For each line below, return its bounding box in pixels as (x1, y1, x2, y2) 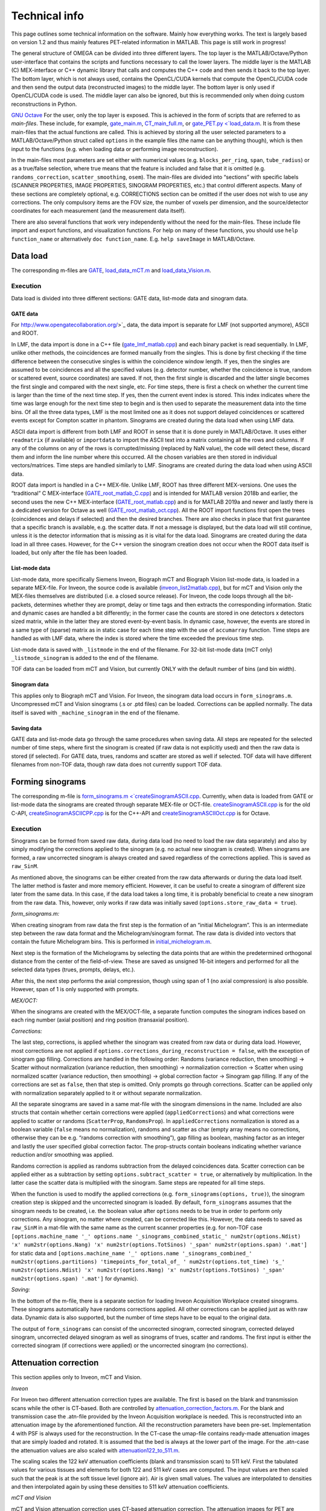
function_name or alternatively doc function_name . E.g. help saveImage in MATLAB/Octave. (11, 235, 256, 242)
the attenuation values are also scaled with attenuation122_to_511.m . (11, 1446, 181, 1454)
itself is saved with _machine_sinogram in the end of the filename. (11, 709, 180, 716)
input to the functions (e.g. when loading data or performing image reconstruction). (11, 145, 219, 152)
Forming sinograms (11, 777, 86, 787)
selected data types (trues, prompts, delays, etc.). (11, 966, 136, 973)
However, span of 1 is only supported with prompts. (11, 986, 139, 993)
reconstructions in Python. (11, 100, 77, 108)
